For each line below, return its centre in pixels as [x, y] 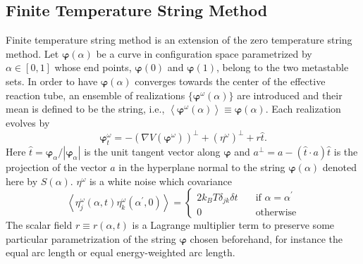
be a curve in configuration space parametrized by [204, 53]
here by [22, 181]
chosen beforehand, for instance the [266, 238]
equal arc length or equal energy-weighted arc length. [121, 252]
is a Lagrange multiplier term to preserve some [233, 225]
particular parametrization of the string [91, 238]
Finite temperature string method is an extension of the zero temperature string [179, 40]
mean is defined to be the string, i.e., [85, 109]
